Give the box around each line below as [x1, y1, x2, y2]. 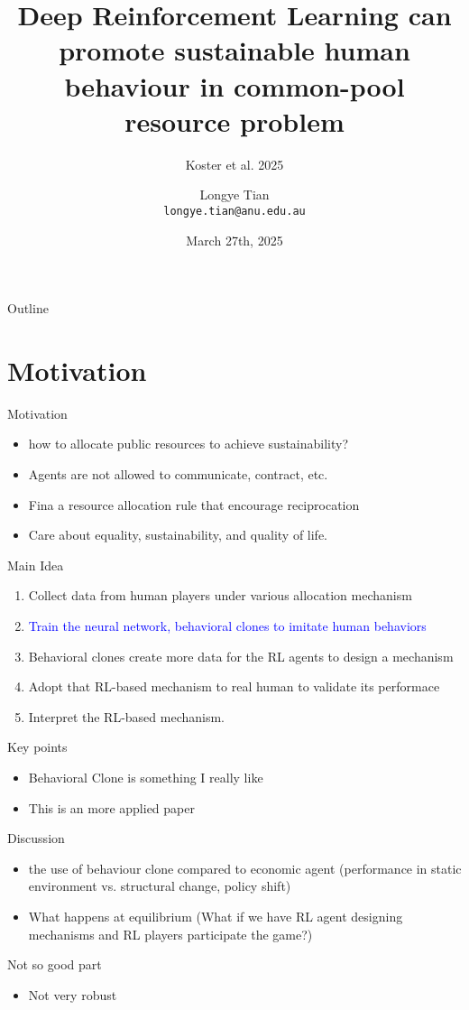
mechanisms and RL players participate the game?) [28, 924, 313, 943]
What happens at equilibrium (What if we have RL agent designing [28, 906, 403, 925]
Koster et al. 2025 [185, 154, 284, 173]
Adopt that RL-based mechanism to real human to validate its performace [28, 677, 440, 696]
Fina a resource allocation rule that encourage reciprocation [28, 495, 360, 514]
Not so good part [7, 955, 102, 974]
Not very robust [28, 985, 117, 1004]
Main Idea [7, 555, 64, 574]
